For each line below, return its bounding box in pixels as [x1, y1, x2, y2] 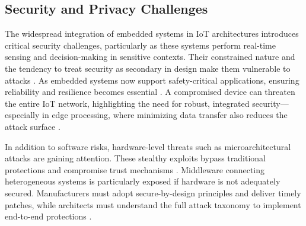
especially [5, 109, 40, 121]
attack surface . [5, 120, 60, 132]
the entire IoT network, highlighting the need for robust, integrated [5, 97, 250, 109]
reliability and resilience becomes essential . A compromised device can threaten [5, 85, 295, 98]
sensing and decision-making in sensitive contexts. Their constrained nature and [5, 50, 295, 63]
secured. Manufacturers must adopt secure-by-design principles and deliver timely [5, 186, 301, 199]
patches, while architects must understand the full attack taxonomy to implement [5, 198, 301, 211]
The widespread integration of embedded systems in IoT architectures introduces [5, 27, 299, 40]
